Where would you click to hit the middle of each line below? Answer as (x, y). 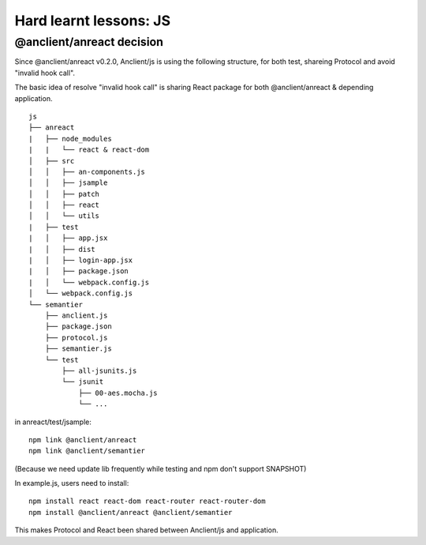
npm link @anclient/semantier (87, 451)
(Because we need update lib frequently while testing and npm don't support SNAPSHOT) (161, 468)
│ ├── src (52, 161)
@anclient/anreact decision (89, 42)
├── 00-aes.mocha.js (118, 393)
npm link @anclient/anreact (83, 440)
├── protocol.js (76, 337)
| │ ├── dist (62, 249)
